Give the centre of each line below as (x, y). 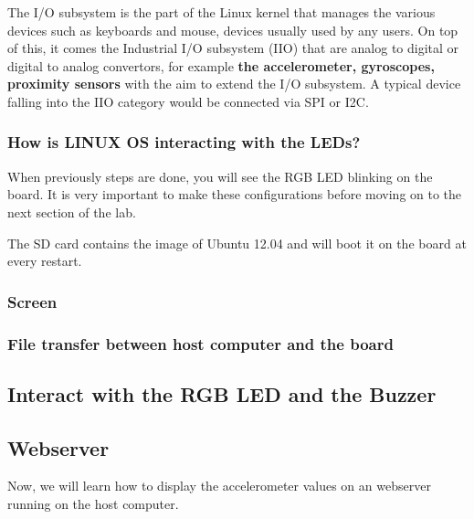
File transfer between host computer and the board (200, 343)
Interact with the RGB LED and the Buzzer (222, 393)
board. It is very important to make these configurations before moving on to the (235, 194)
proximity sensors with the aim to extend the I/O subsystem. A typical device (234, 84)
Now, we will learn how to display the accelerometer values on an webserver (219, 486)
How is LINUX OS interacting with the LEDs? (184, 142)
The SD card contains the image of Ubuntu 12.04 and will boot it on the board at (237, 243)
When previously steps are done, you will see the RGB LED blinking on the (220, 176)
